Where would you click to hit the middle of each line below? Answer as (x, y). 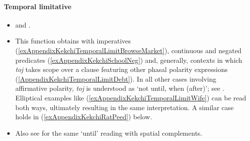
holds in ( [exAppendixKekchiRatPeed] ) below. (84, 117)
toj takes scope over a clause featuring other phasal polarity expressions (121, 69)
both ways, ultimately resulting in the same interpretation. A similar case (125, 107)
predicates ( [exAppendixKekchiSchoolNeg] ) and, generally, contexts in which (129, 60)
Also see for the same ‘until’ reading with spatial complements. (109, 133)
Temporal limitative (38, 6)
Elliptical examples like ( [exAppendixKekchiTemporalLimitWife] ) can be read (131, 97)
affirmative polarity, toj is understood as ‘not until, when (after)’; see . (120, 88)
